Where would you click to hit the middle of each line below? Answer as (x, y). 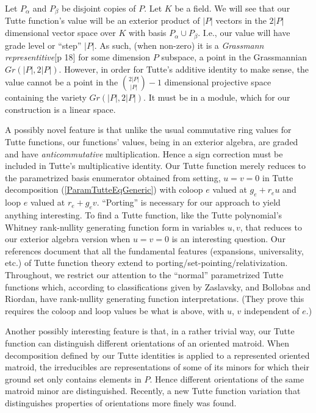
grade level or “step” (43, 45)
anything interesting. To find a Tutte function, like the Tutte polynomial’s (144, 215)
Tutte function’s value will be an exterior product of (102, 20)
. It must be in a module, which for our (217, 97)
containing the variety (46, 97)
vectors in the (241, 20)
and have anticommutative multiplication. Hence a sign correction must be (144, 153)
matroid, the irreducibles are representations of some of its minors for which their (157, 367)
